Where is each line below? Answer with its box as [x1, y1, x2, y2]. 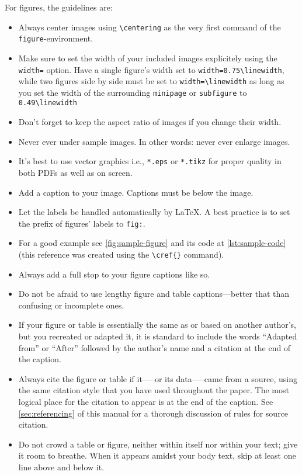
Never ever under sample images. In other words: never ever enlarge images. [18, 135, 290, 147]
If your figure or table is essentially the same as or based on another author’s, [18, 318, 296, 331]
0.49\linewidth [18, 99, 78, 108]
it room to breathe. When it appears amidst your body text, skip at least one [18, 449, 296, 462]
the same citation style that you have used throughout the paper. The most [18, 384, 289, 396]
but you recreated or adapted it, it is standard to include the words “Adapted [18, 330, 297, 342]
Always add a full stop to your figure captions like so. [18, 268, 210, 280]
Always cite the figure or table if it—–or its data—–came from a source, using [18, 372, 298, 384]
